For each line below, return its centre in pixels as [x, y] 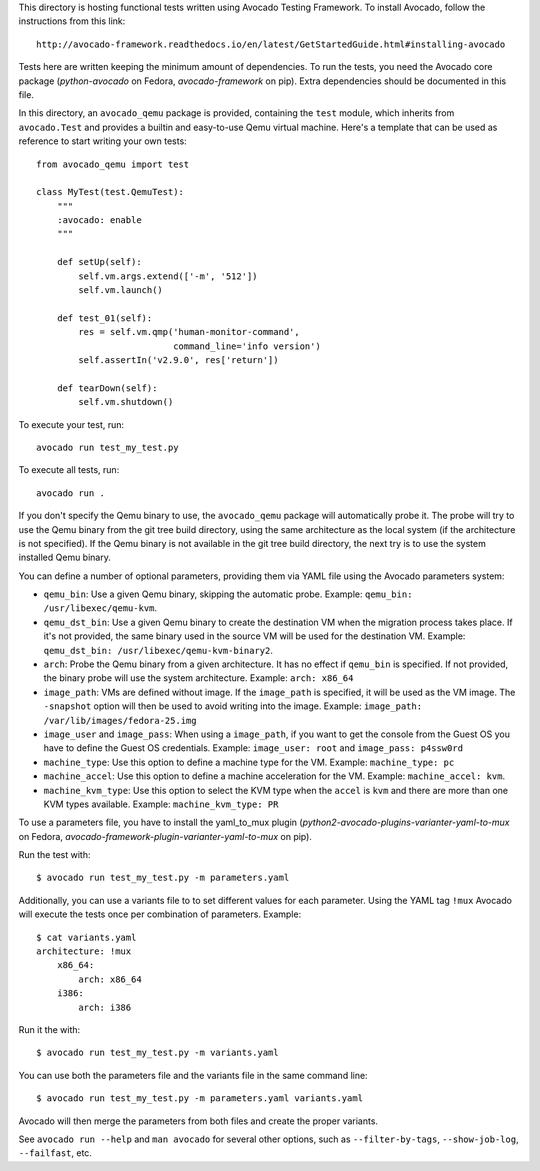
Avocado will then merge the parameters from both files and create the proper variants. [198, 1121]
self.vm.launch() [121, 290]
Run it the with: [49, 1029]
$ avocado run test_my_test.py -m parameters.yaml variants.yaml [200, 1098]
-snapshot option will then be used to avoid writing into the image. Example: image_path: [233, 706]
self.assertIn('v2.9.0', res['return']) [178, 359]
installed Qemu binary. [65, 557]
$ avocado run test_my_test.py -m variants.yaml [157, 1053]
